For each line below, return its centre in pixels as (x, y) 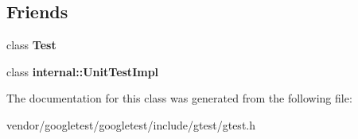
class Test (31, 45)
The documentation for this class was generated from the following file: (179, 98)
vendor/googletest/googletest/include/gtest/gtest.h (131, 124)
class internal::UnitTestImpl (83, 71)
